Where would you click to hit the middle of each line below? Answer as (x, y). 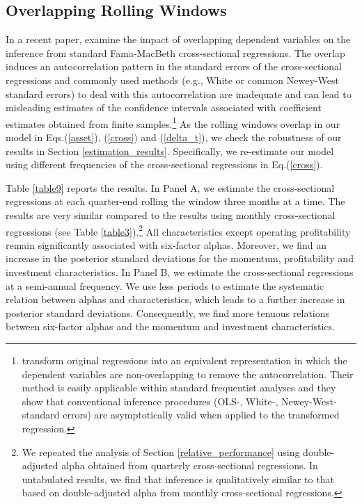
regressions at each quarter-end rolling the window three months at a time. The (175, 201)
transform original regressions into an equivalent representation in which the (184, 360)
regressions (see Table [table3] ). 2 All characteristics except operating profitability (178, 230)
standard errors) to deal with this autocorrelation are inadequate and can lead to (179, 94)
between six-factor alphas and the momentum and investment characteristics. (170, 326)
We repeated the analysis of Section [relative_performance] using (161, 452)
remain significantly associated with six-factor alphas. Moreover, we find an (166, 244)
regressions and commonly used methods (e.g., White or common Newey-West (172, 80)
